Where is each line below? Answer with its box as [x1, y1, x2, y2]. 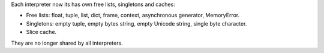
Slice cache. [26, 29, 57, 36]
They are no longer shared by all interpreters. [11, 39, 123, 46]
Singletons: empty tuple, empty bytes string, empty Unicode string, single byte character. [26, 20, 247, 27]
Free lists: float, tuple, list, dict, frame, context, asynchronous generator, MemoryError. [26, 12, 240, 19]
